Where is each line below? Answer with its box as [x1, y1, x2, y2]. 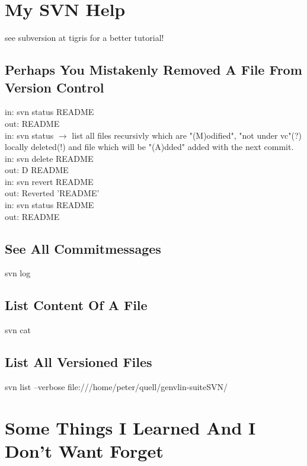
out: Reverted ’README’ [5, 187, 100, 199]
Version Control [5, 78, 104, 96]
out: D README [5, 164, 69, 176]
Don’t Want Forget [5, 439, 164, 463]
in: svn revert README [5, 175, 94, 187]
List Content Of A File [5, 296, 148, 314]
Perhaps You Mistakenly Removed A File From [5, 60, 302, 79]
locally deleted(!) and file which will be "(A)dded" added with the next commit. [5, 141, 294, 153]
